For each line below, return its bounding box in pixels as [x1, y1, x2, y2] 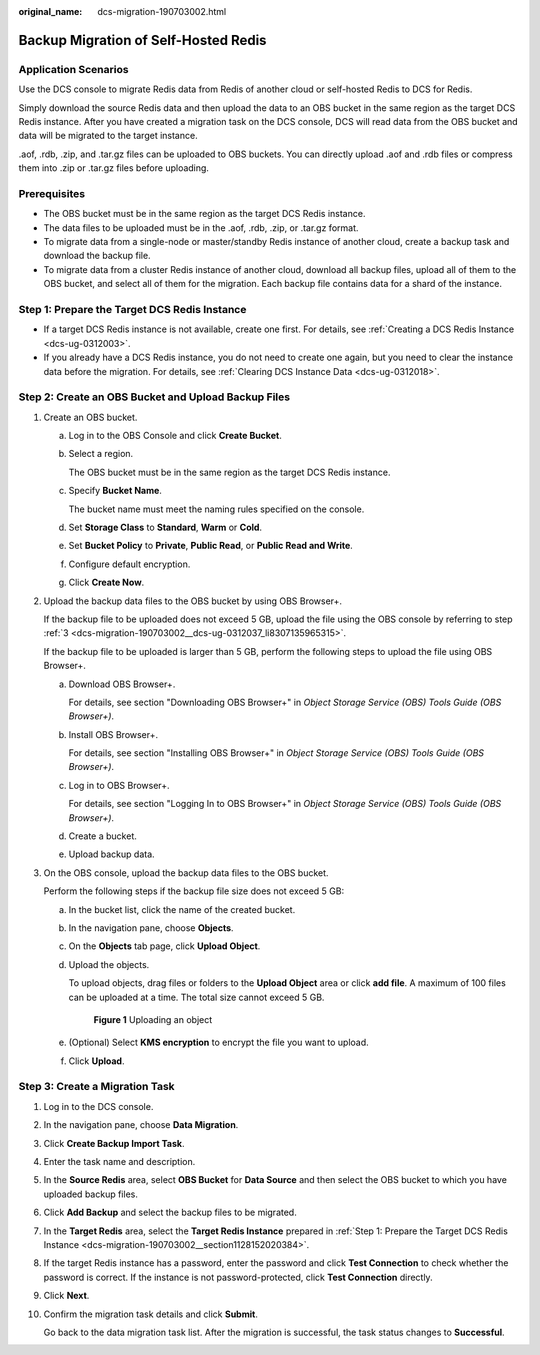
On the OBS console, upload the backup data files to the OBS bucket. [43, 866, 329, 879]
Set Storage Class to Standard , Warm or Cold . [68, 521, 263, 533]
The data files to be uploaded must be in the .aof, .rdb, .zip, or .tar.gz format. [43, 221, 359, 234]
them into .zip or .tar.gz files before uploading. [18, 162, 210, 174]
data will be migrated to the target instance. [18, 130, 199, 142]
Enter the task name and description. [43, 1156, 196, 1168]
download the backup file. [43, 250, 151, 262]
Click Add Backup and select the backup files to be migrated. [43, 1206, 297, 1219]
